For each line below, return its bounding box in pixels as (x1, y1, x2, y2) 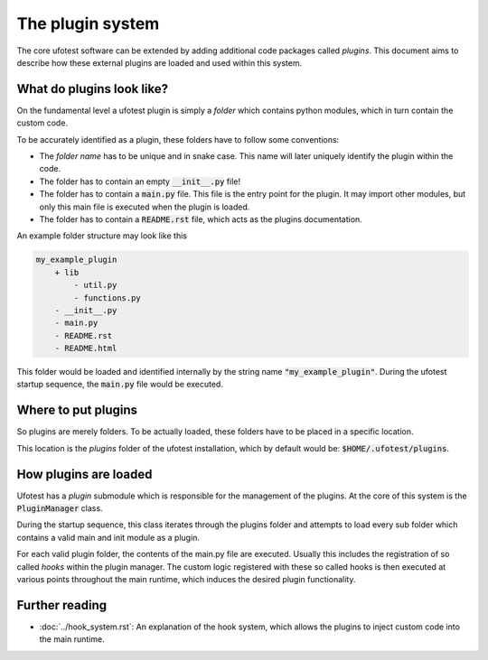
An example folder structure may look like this (16, 230, 187, 241)
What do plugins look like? (16, 81, 169, 97)
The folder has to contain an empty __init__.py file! (39, 176, 241, 187)
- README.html (54, 343, 117, 354)
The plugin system (16, 14, 160, 33)
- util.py (73, 280, 117, 291)
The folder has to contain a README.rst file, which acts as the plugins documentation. (39, 213, 363, 225)
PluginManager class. (16, 503, 103, 514)
